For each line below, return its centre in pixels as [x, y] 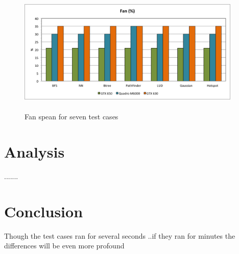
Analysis [34, 152]
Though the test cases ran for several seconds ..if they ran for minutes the [120, 235]
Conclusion [44, 211]
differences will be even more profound [64, 246]
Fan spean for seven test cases [71, 117]
